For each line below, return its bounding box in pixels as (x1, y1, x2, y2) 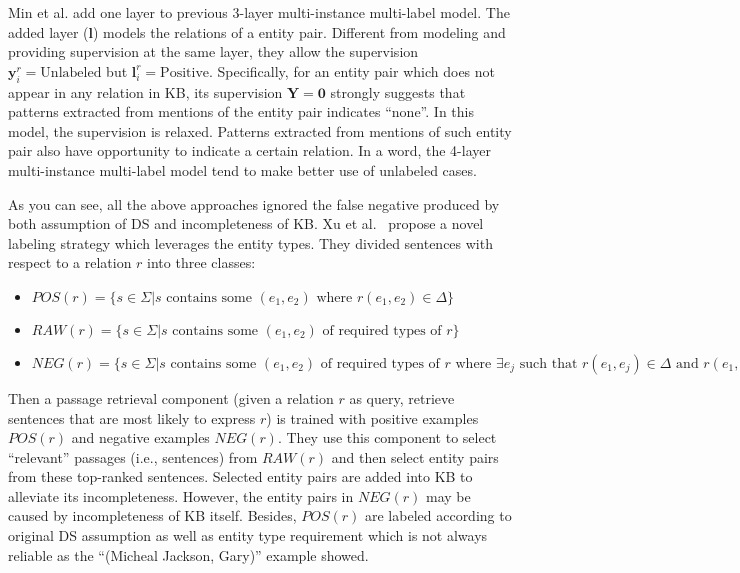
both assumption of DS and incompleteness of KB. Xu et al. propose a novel (8, 213, 484, 234)
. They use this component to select (277, 427, 497, 448)
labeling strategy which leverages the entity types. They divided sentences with (8, 232, 493, 253)
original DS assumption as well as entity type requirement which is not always (8, 525, 488, 546)
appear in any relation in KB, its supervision (8, 81, 283, 102)
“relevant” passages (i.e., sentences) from (8, 446, 258, 467)
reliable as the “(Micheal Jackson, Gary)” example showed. (8, 544, 369, 565)
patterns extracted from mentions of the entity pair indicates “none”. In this (8, 101, 474, 122)
